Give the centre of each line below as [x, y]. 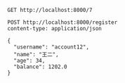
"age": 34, [29, 60]
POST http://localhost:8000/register [63, 23]
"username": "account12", [52, 47]
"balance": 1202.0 [41, 67]
